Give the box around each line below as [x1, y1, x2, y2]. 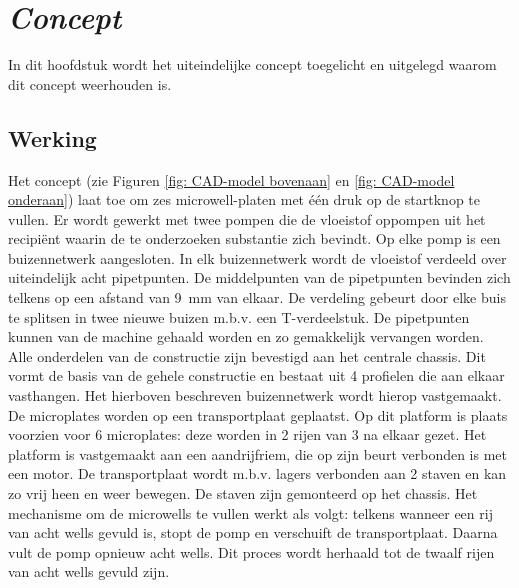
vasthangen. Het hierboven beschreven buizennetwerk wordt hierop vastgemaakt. [8, 385, 502, 406]
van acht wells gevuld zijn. [8, 561, 170, 582]
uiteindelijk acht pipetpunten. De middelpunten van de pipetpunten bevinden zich [8, 267, 511, 288]
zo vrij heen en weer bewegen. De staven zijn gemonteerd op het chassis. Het [8, 483, 478, 504]
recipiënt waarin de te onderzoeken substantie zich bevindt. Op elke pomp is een [8, 228, 501, 249]
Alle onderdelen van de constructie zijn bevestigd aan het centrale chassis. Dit [8, 345, 486, 366]
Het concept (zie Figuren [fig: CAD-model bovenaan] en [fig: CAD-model [8, 169, 455, 190]
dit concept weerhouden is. [8, 73, 172, 94]
